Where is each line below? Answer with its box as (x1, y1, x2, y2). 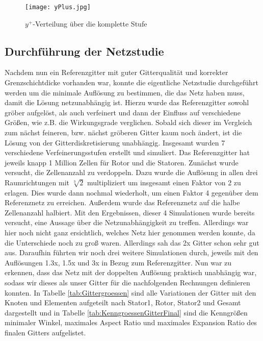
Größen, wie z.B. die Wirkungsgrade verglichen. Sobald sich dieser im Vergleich (5, 117, 252, 128)
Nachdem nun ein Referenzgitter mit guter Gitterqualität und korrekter (5, 67, 228, 78)
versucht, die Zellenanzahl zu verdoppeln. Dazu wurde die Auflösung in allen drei (5, 167, 258, 178)
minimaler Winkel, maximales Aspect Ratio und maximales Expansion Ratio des (5, 317, 257, 328)
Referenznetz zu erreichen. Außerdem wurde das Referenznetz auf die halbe (5, 197, 240, 208)
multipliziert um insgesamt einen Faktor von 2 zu (87, 177, 241, 187)
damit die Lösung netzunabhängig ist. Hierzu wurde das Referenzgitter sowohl (5, 97, 249, 108)
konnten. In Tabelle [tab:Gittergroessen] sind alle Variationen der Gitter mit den (5, 287, 256, 298)
